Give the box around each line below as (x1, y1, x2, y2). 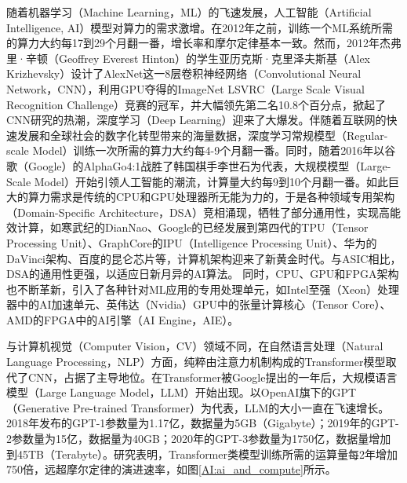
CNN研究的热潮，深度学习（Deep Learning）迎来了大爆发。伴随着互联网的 (6, 112, 387, 128)
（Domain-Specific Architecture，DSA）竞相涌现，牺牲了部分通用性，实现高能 (6, 203, 401, 220)
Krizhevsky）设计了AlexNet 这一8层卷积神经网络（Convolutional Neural (6, 65, 362, 82)
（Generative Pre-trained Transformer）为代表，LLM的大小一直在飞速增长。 (6, 399, 390, 415)
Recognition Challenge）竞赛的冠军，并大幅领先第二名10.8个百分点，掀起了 (6, 96, 386, 112)
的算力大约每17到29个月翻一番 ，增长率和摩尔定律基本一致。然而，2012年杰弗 (6, 35, 402, 51)
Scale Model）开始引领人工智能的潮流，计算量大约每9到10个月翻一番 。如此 (6, 173, 388, 189)
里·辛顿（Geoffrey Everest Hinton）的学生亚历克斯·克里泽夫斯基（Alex (6, 49, 371, 66)
